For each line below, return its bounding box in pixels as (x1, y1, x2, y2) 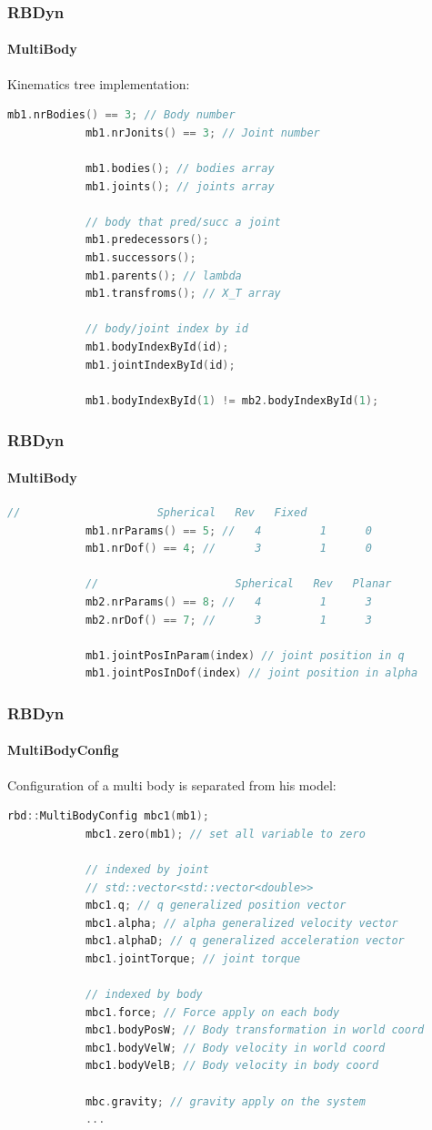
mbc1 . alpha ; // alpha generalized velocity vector (85, 916, 398, 930)
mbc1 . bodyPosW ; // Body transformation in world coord (85, 1023, 425, 1037)
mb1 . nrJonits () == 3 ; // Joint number (85, 126, 320, 139)
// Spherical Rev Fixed (7, 505, 307, 519)
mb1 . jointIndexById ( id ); (85, 358, 236, 372)
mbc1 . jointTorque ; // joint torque (85, 952, 301, 965)
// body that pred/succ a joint (85, 215, 281, 229)
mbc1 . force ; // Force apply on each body (85, 1005, 340, 1019)
